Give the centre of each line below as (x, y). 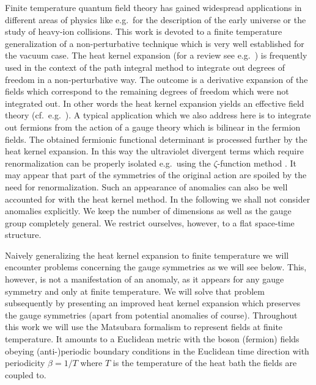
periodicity (25, 363)
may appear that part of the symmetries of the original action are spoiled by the (156, 175)
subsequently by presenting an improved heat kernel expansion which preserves (153, 303)
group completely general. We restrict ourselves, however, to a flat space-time (150, 222)
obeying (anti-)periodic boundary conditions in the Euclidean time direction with (157, 351)
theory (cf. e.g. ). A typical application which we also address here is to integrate (158, 115)
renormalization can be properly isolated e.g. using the (108, 163)
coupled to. (26, 374)
